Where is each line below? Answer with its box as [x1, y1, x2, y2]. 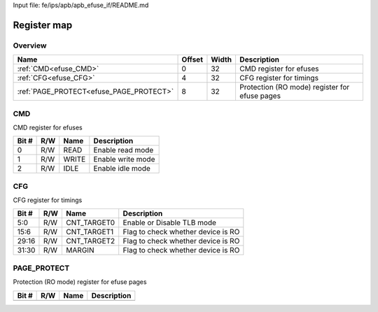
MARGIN [66, 246, 94, 255]
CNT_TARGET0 [66, 218, 115, 227]
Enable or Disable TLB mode [122, 218, 217, 227]
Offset [181, 55, 203, 64]
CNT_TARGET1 [66, 227, 114, 237]
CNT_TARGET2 [66, 236, 115, 246]
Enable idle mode [93, 164, 150, 173]
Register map [13, 19, 73, 31]
